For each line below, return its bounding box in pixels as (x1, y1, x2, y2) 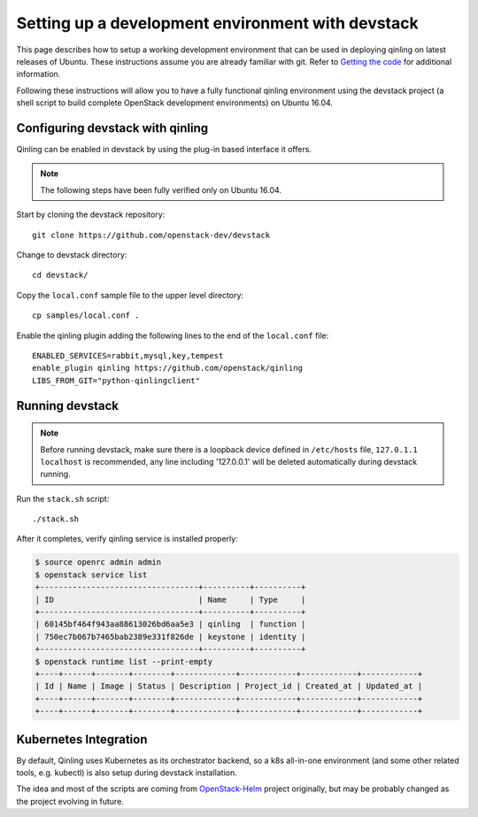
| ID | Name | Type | (35, 594, 306, 605)
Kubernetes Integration (16, 731, 148, 747)
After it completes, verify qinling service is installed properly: (16, 534, 238, 544)
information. (16, 69, 61, 80)
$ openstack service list (35, 569, 148, 580)
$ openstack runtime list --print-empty (35, 656, 212, 667)
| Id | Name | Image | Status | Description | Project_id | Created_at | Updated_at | (35, 682, 423, 691)
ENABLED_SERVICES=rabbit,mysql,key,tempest (32, 351, 224, 360)
